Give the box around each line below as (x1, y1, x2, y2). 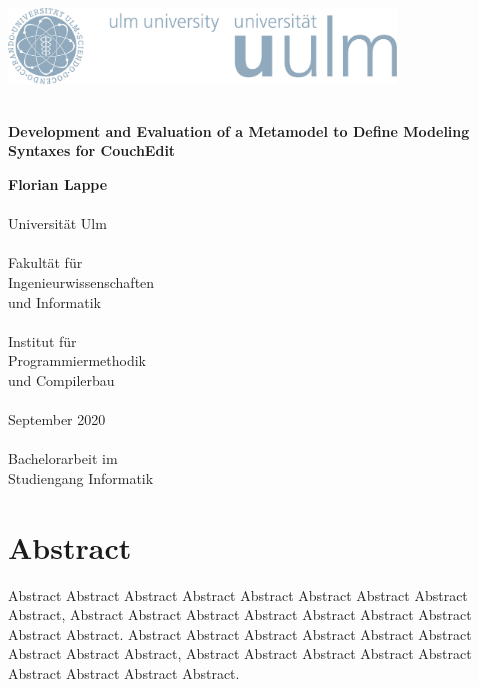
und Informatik (8, 291, 102, 312)
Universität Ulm (8, 213, 107, 234)
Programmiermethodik (8, 350, 146, 371)
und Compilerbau (8, 369, 115, 390)
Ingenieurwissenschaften (8, 271, 155, 292)
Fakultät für (8, 252, 83, 273)
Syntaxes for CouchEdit (8, 140, 176, 161)
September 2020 (8, 409, 106, 430)
